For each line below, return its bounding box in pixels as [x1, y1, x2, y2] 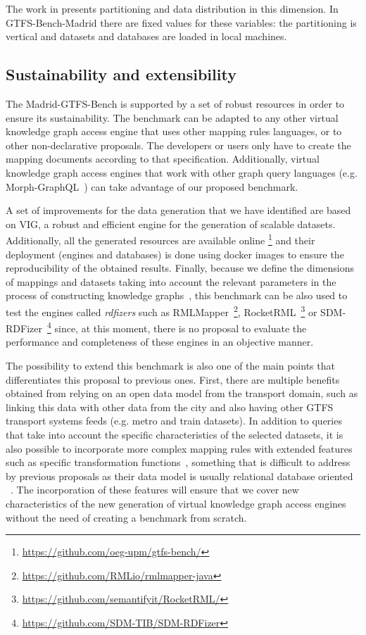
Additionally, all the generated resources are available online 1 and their [6, 231, 315, 247]
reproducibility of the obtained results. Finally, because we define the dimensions [6, 260, 355, 275]
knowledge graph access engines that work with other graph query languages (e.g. [6, 165, 358, 180]
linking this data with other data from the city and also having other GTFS [6, 399, 334, 414]
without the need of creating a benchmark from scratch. [6, 510, 247, 524]
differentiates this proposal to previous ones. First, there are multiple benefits [6, 372, 340, 386]
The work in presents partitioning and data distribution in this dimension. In [6, 1, 339, 15]
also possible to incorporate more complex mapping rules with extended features [6, 441, 353, 455]
